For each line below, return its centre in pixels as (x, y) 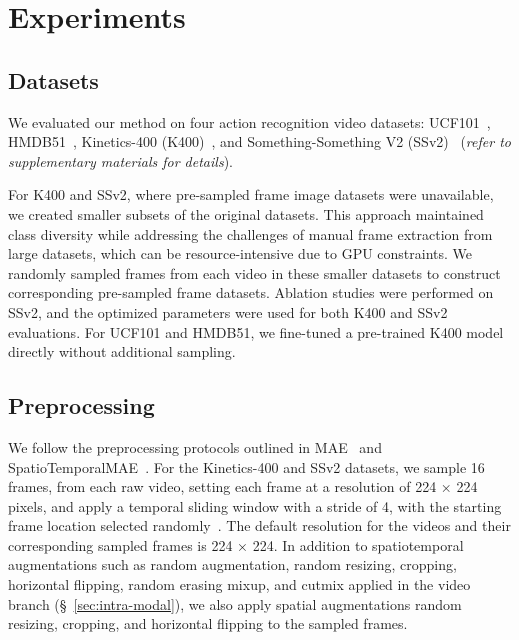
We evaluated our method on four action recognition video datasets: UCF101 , (249, 121)
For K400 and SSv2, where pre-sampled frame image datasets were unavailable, (251, 194)
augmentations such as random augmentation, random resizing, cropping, (232, 564)
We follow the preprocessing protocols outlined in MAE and (195, 446)
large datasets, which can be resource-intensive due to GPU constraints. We (240, 253)
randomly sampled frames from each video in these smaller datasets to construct (254, 272)
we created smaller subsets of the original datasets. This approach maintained (246, 213)
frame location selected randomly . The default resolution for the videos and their (259, 525)
